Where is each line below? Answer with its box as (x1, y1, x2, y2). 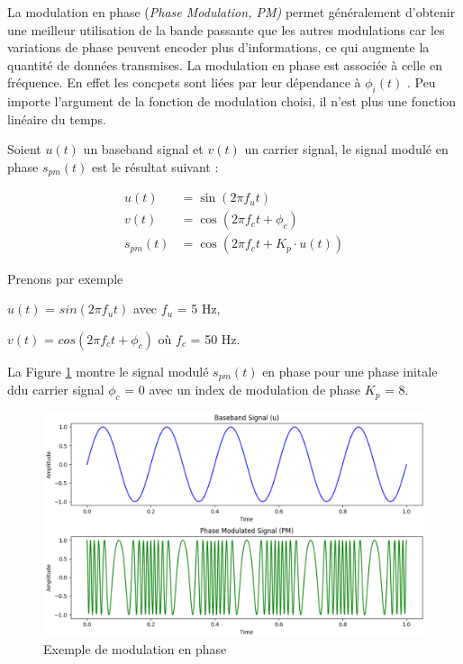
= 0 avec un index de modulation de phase (124, 380, 361, 399)
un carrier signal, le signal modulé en (244, 140, 449, 159)
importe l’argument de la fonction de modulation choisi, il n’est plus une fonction (7, 92, 457, 111)
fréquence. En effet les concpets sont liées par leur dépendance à (7, 73, 361, 92)
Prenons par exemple (7, 268, 123, 287)
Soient (7, 140, 41, 159)
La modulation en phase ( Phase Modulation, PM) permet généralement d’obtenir (7, 3, 456, 21)
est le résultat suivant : (92, 157, 219, 176)
